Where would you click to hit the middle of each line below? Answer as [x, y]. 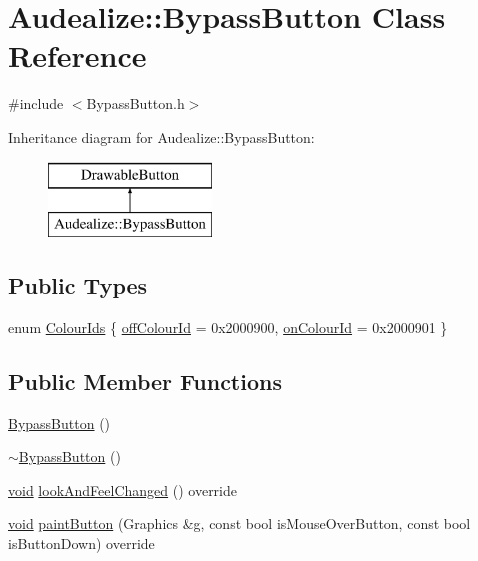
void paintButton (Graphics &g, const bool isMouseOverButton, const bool [239, 523]
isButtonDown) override [81, 543]
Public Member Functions [145, 380]
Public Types [78, 285]
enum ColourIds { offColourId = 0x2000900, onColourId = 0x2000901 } [228, 326]
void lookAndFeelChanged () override [123, 489]
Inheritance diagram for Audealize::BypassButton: [161, 136]
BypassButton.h [135, 103]
